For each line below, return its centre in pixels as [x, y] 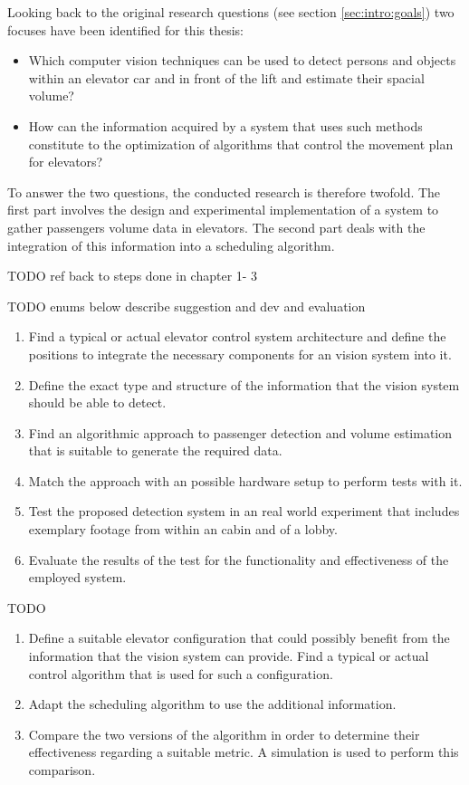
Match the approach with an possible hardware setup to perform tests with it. [245, 480]
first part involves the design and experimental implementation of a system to [223, 210]
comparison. [62, 770]
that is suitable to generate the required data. [155, 450]
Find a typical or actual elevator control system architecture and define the [237, 336]
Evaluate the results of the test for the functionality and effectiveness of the [239, 559]
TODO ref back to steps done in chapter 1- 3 [133, 276]
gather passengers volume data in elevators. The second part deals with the [216, 227]
